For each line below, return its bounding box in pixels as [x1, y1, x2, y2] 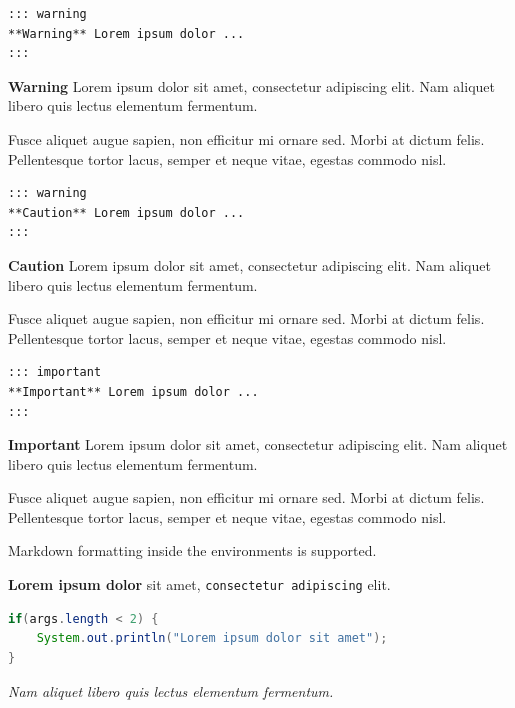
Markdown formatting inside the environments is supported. [8, 540, 377, 561]
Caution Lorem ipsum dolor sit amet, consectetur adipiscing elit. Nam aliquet [8, 254, 491, 275]
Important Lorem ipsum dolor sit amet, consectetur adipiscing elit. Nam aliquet [8, 434, 508, 455]
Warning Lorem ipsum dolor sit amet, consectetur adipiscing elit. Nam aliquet [8, 75, 495, 96]
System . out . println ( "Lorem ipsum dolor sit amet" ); [36, 631, 388, 646]
